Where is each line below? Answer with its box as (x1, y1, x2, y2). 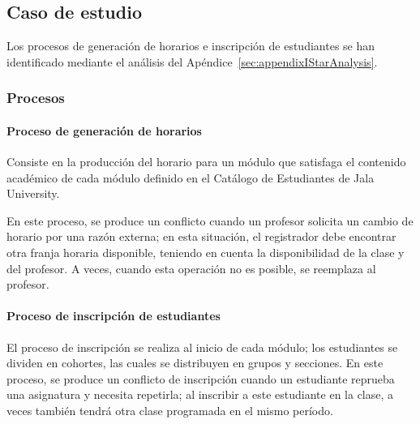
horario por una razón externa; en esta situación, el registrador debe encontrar (6, 228, 396, 245)
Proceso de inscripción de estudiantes (6, 307, 221, 324)
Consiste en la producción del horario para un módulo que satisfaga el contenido (6, 153, 406, 170)
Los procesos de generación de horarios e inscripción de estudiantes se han (6, 37, 375, 54)
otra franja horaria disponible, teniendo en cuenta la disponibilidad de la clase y (6, 244, 405, 260)
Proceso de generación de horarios (6, 122, 202, 139)
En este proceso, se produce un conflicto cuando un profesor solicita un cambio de (6, 212, 414, 229)
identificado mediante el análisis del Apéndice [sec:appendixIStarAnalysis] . (6, 53, 378, 70)
